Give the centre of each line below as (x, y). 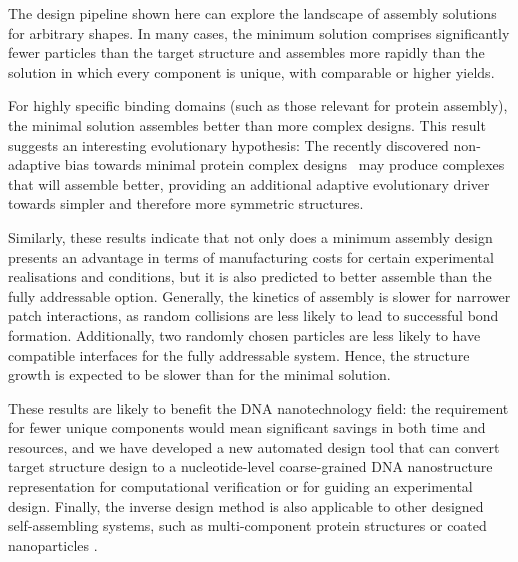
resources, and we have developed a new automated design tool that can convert (254, 446)
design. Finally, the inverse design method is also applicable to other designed (246, 505)
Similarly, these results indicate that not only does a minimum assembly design (250, 236)
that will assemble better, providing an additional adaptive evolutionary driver (249, 183)
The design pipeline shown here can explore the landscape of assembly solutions (252, 13)
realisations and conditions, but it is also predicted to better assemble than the (250, 276)
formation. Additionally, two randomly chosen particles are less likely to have (244, 334)
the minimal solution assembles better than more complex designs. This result (247, 124)
